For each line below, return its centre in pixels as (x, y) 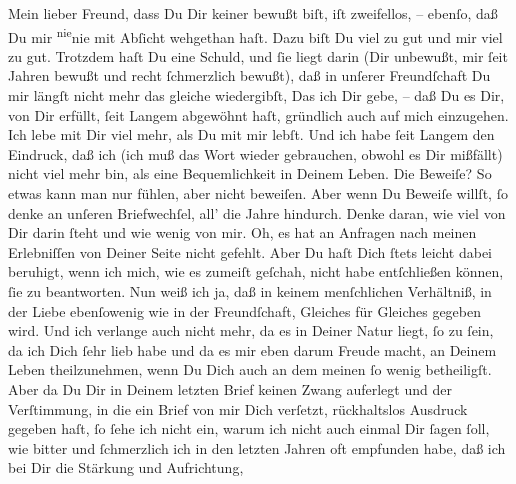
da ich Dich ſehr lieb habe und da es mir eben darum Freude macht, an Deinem (252, 349)
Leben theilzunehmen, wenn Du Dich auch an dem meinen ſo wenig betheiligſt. (250, 369)
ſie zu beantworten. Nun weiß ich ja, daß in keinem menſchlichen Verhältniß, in (250, 290)
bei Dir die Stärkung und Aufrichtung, (126, 467)
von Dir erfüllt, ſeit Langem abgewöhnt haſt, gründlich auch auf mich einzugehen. (258, 114)
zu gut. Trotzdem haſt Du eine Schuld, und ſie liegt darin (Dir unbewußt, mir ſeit (258, 55)
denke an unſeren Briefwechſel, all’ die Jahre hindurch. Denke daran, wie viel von (257, 212)
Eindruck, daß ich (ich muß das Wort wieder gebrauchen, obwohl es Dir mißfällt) (255, 153)
